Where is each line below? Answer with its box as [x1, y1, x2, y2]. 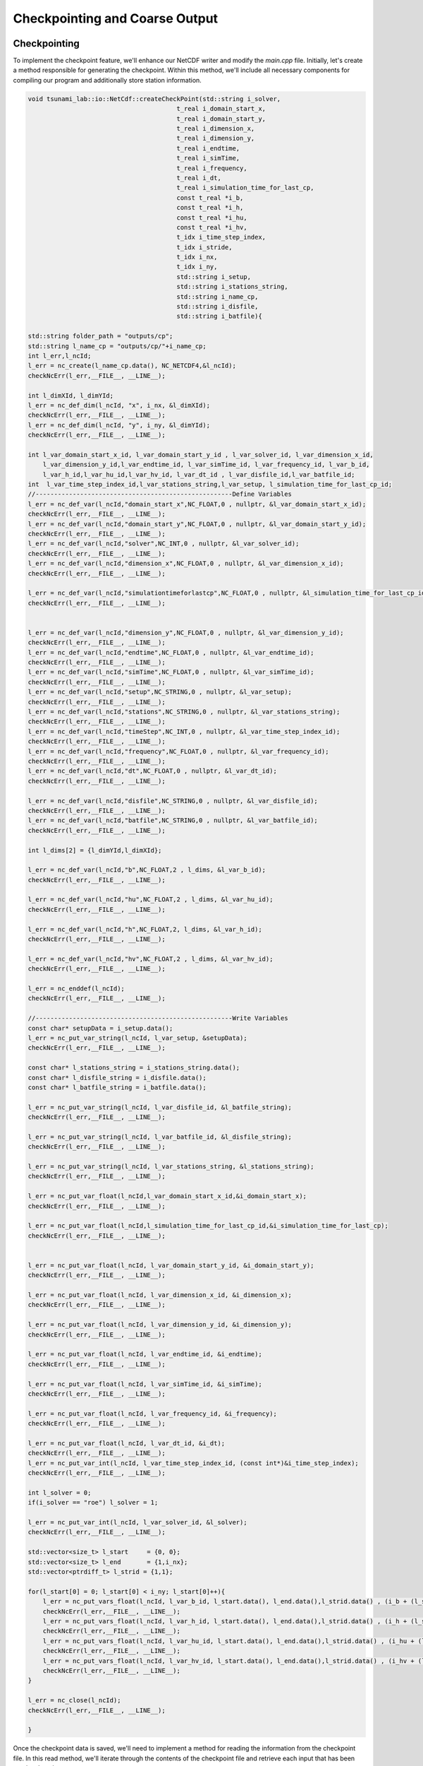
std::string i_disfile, [176, 302, 259, 311]
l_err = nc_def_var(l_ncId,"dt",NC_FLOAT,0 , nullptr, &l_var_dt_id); [27, 767, 278, 775]
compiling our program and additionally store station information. [13, 76, 202, 84]
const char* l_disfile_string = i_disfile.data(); [27, 1074, 207, 1081]
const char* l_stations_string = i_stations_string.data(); [27, 1064, 240, 1072]
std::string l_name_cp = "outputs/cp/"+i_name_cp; [27, 342, 207, 350]
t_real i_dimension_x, [176, 124, 255, 132]
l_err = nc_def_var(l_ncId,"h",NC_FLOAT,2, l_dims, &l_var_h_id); [27, 925, 262, 933]
